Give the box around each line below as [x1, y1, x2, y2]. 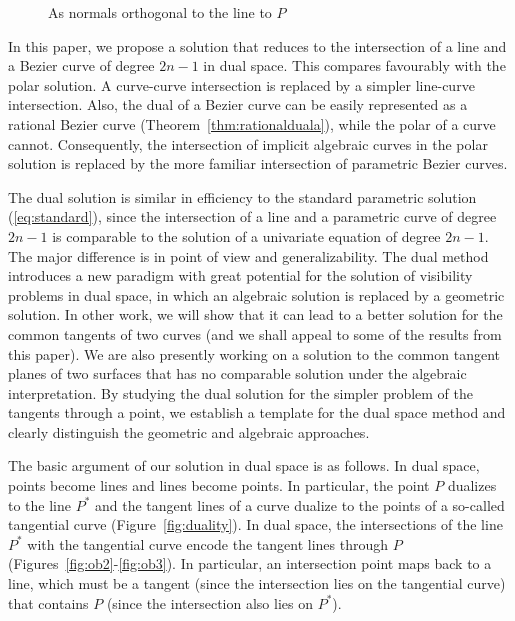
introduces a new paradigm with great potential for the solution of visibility [8, 265, 473, 286]
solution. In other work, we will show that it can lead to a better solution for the [8, 304, 503, 325]
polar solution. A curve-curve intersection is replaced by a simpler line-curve [8, 74, 475, 95]
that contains [8, 592, 89, 613]
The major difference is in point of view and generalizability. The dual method [8, 245, 489, 266]
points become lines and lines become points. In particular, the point [8, 475, 430, 496]
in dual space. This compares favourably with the [203, 55, 506, 76]
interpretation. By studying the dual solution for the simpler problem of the [8, 382, 474, 403]
